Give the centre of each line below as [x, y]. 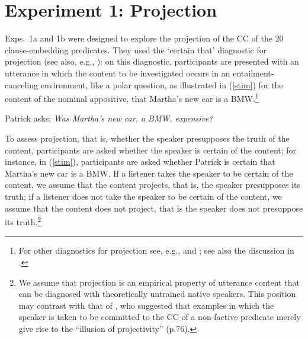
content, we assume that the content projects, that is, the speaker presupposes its [153, 185]
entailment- [254, 73]
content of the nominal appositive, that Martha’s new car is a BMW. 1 [132, 97]
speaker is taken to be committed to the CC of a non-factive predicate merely [160, 317]
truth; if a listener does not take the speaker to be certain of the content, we [143, 196]
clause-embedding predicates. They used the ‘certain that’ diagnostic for [136, 49]
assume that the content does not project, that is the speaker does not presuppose [154, 208]
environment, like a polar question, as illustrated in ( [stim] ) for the [162, 84]
